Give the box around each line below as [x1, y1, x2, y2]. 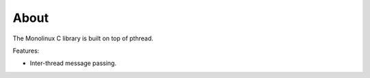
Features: [12, 47, 40, 55]
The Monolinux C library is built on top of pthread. [12, 34, 153, 42]
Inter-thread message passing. [29, 59, 116, 68]
